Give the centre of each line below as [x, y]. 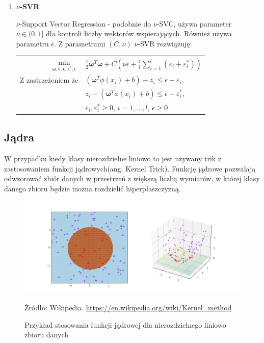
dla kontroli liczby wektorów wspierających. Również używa [139, 33]
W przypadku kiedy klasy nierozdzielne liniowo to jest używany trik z [113, 158]
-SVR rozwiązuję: [165, 43]
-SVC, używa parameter [194, 23]
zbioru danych [47, 335]
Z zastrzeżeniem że [49, 80]
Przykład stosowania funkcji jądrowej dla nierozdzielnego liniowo [125, 324]
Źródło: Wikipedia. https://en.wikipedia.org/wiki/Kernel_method [128, 308]
